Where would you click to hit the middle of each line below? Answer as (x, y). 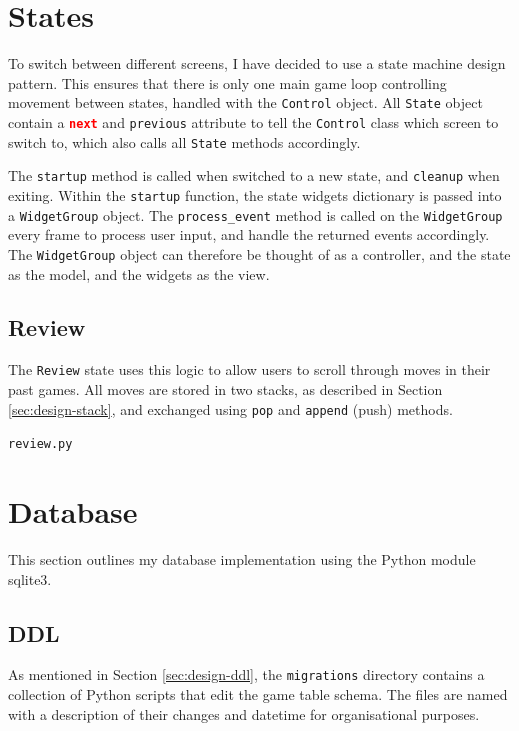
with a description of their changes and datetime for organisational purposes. (244, 713)
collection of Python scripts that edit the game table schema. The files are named (258, 694)
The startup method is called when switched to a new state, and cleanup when (254, 175)
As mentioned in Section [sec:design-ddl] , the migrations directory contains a (246, 674)
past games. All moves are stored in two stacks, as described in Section (225, 388)
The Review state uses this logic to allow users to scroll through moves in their (249, 369)
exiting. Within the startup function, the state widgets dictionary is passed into (255, 194)
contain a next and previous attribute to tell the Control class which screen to (253, 121)
